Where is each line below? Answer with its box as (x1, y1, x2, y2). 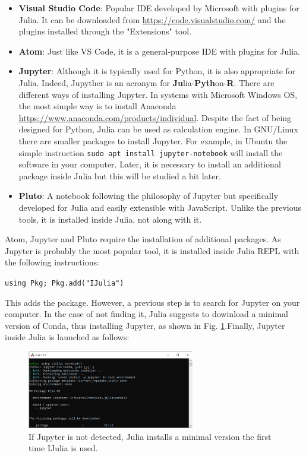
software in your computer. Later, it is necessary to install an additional (18, 158, 281, 170)
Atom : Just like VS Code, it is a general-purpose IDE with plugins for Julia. (18, 45, 300, 57)
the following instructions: (5, 256, 99, 268)
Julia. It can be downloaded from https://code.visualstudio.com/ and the (18, 13, 286, 26)
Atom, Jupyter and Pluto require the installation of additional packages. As (5, 233, 281, 245)
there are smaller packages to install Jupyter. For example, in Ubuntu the (18, 134, 288, 147)
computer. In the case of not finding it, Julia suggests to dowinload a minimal (5, 308, 288, 320)
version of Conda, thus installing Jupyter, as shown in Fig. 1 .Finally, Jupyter (5, 319, 285, 331)
